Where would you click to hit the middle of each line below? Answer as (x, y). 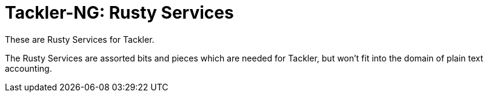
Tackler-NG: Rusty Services (119, 13)
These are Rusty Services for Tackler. (80, 39)
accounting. (28, 68)
